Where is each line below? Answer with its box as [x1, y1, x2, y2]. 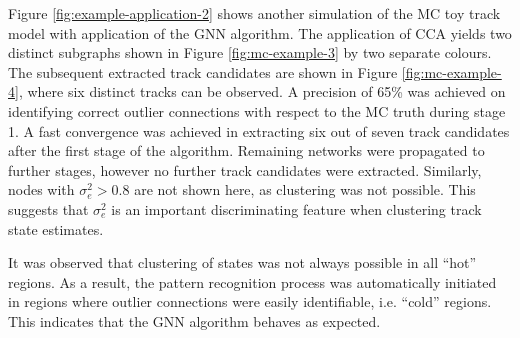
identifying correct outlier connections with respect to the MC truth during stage [8, 100, 506, 121]
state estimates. [8, 218, 104, 239]
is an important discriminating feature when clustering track [111, 198, 482, 219]
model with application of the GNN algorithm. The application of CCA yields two [8, 22, 512, 43]
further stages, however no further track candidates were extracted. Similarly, [8, 159, 482, 180]
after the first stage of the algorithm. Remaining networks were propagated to [8, 140, 485, 161]
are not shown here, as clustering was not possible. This [134, 179, 476, 200]
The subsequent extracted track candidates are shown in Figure [8, 61, 398, 82]
